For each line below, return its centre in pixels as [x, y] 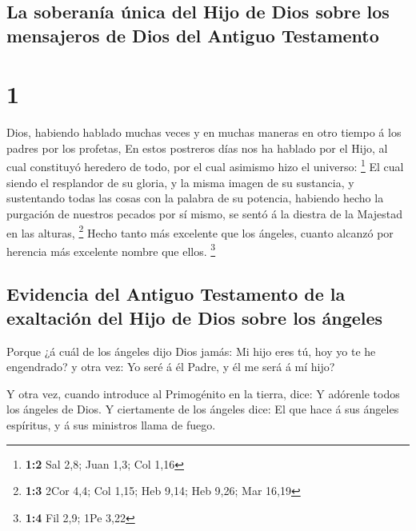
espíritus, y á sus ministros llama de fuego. [111, 424]
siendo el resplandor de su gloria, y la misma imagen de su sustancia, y [180, 182]
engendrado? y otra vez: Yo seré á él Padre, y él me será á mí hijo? [171, 367]
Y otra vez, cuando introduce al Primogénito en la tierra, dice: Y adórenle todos [203, 393]
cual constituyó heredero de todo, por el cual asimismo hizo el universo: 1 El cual [205, 166]
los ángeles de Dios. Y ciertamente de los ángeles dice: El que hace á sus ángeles [203, 409]
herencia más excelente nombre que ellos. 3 [111, 250]
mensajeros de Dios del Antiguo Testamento [193, 35]
